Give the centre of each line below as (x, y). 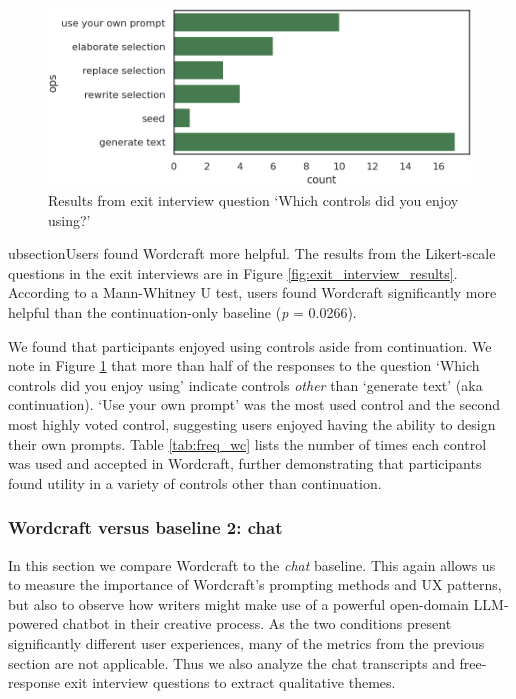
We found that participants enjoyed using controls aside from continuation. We (250, 345)
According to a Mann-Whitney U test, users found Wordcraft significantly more (252, 292)
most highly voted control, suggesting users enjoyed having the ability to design (252, 423)
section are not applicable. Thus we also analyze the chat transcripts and (231, 662)
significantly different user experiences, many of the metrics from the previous (246, 642)
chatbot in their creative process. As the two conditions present (257, 623)
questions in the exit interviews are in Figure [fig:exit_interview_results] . (233, 272)
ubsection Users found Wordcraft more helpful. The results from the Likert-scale (252, 253)
